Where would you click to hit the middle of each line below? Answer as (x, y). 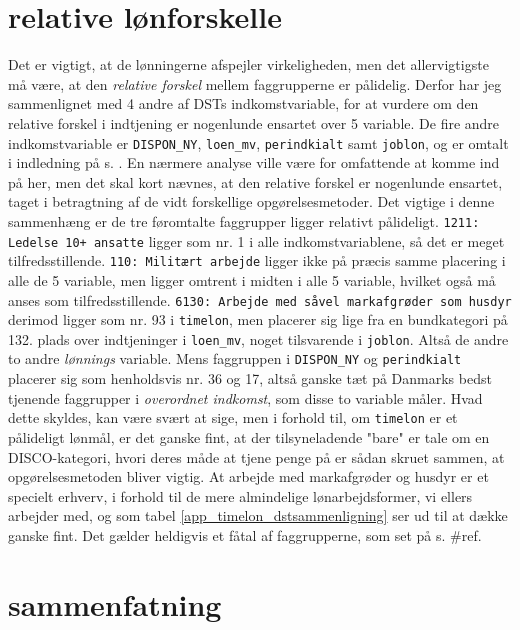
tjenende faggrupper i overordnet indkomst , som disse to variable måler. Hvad (245, 397)
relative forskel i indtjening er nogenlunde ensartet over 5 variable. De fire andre (254, 122)
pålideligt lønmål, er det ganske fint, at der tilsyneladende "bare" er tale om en (249, 436)
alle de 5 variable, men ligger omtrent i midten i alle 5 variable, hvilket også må (252, 279)
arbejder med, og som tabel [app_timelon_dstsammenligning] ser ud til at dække (258, 515)
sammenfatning (115, 603)
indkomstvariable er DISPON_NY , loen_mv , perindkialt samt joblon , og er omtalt (258, 142)
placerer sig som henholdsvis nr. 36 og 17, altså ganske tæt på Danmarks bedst (250, 378)
